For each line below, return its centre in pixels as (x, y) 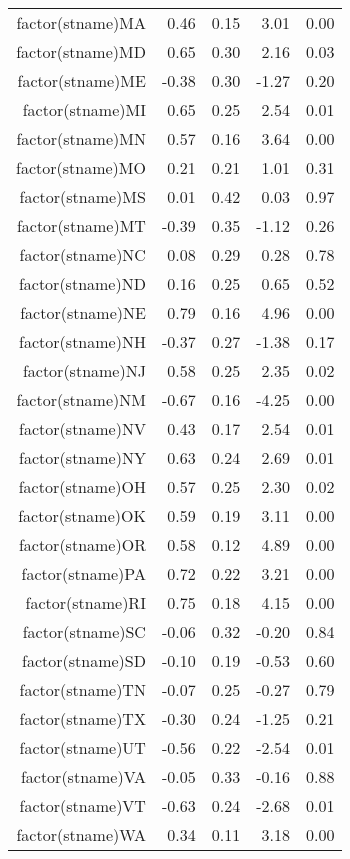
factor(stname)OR (82, 544)
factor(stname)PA (83, 573)
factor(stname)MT (81, 225)
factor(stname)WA (81, 834)
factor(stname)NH (82, 341)
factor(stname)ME (81, 80)
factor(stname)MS (82, 196)
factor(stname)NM (81, 399)
